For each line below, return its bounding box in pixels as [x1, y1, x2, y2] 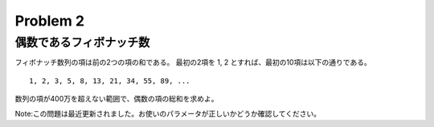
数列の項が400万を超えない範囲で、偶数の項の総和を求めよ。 [14, 94, 219, 104]
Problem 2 [14, 12, 84, 30]
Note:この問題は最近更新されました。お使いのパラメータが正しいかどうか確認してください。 [14, 109, 321, 118]
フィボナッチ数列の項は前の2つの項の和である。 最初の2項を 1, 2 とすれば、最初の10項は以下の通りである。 [14, 58, 371, 67]
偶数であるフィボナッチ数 [14, 35, 150, 50]
